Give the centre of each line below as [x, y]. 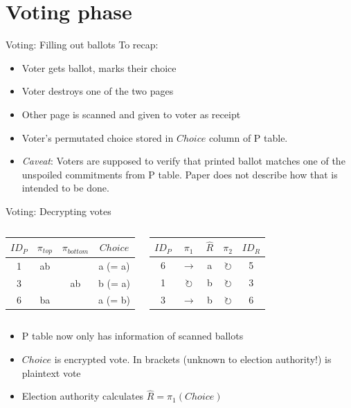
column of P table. [248, 137]
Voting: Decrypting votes [58, 211]
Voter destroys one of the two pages [98, 91]
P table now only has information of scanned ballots [133, 336]
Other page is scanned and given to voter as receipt [131, 114]
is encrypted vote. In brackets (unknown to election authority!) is [193, 359]
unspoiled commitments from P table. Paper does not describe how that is [180, 174]
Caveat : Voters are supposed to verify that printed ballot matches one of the [183, 161]
